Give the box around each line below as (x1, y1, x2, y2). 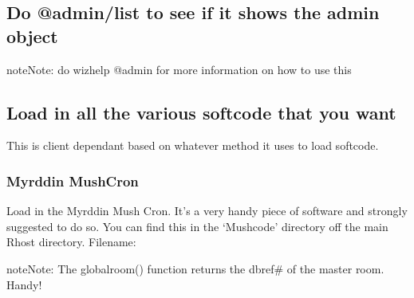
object (6, 23, 58, 48)
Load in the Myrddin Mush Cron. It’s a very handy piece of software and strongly (6, 202, 408, 219)
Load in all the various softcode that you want (6, 100, 396, 124)
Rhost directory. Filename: (6, 233, 136, 250)
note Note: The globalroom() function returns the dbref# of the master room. (6, 260, 384, 276)
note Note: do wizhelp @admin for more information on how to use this (6, 61, 352, 77)
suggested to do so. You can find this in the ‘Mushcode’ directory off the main (6, 218, 388, 234)
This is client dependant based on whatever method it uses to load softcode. (6, 137, 379, 154)
